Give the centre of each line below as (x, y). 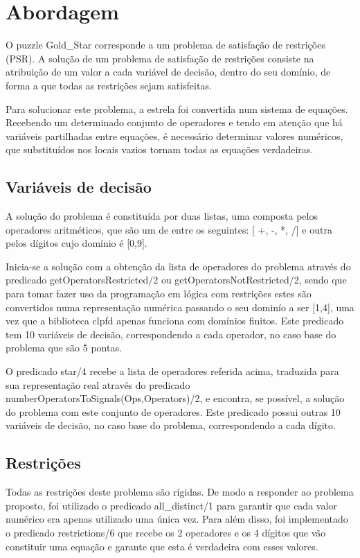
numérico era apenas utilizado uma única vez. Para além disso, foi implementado (177, 519)
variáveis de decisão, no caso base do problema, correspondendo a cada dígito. (171, 425)
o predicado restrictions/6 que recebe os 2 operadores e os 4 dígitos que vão (166, 532)
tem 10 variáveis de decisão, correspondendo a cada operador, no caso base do (171, 334)
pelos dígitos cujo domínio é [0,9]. (76, 243)
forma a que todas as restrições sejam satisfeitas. (109, 85)
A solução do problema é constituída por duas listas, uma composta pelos (162, 216)
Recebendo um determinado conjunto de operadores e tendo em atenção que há (174, 122)
